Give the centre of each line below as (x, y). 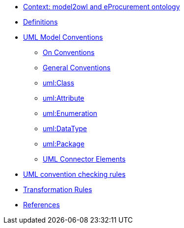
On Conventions (69, 52)
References (41, 205)
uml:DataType (65, 128)
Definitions (40, 22)
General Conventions (77, 68)
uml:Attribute (64, 98)
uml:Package (64, 144)
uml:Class (59, 83)
